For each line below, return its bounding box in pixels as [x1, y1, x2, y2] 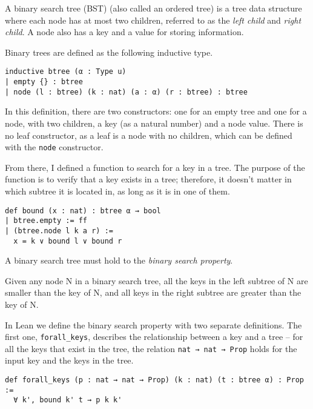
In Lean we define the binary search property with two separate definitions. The [5, 318, 302, 331]
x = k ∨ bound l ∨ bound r [13, 236, 122, 245]
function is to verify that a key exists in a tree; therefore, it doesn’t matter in [5, 173, 292, 185]
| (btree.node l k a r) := [5, 226, 113, 235]
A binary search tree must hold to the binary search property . [5, 254, 233, 267]
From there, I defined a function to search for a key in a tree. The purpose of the [5, 161, 305, 173]
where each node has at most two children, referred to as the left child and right [5, 13, 301, 26]
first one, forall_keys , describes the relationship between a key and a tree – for [5, 330, 303, 343]
